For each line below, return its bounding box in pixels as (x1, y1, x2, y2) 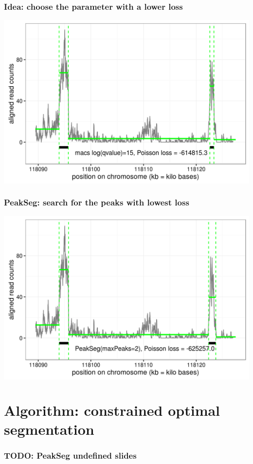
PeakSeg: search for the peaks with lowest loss (4, 196, 189, 208)
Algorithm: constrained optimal (4, 400, 220, 420)
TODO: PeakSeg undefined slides (4, 449, 137, 462)
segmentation (4, 419, 94, 439)
